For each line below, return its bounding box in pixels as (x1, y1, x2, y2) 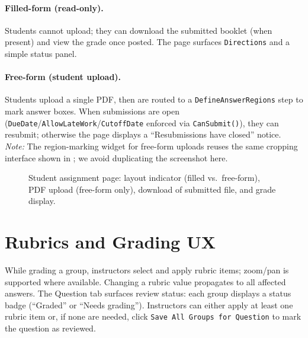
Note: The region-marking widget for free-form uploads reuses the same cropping (5, 139, 298, 152)
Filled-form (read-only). (5, 1, 104, 14)
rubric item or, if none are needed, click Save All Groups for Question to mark (5, 310, 301, 323)
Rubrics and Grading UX (5, 229, 216, 254)
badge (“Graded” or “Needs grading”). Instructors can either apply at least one (5, 298, 293, 311)
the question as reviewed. (5, 322, 96, 334)
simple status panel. (5, 47, 77, 60)
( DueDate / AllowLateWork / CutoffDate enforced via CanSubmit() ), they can (5, 116, 279, 129)
